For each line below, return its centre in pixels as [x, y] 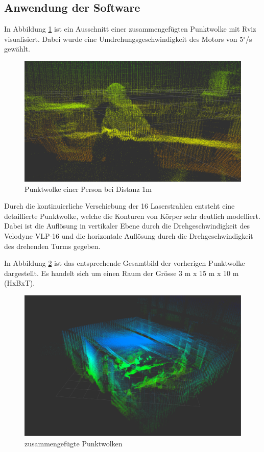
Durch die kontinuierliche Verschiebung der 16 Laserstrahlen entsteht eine [119, 206]
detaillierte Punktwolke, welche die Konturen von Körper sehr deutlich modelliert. [132, 216]
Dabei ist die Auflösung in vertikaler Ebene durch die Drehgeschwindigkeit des [127, 226]
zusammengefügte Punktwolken [74, 443]
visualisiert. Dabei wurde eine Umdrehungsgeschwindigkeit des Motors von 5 [124, 39]
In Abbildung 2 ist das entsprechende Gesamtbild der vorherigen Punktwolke [125, 263]
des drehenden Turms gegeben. [52, 246]
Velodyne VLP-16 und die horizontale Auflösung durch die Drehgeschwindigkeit [129, 235]
